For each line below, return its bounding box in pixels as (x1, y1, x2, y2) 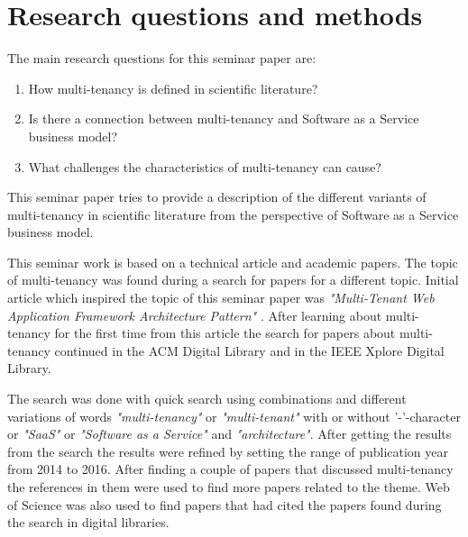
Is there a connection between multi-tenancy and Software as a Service (28, 109, 419, 128)
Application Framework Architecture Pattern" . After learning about (7, 305, 382, 324)
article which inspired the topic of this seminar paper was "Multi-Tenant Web (7, 288, 435, 307)
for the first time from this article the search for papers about (54, 323, 396, 342)
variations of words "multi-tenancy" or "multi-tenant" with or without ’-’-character (7, 406, 461, 425)
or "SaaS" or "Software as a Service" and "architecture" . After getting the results (7, 424, 452, 443)
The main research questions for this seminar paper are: (7, 49, 317, 68)
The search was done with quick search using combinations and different (7, 389, 407, 408)
